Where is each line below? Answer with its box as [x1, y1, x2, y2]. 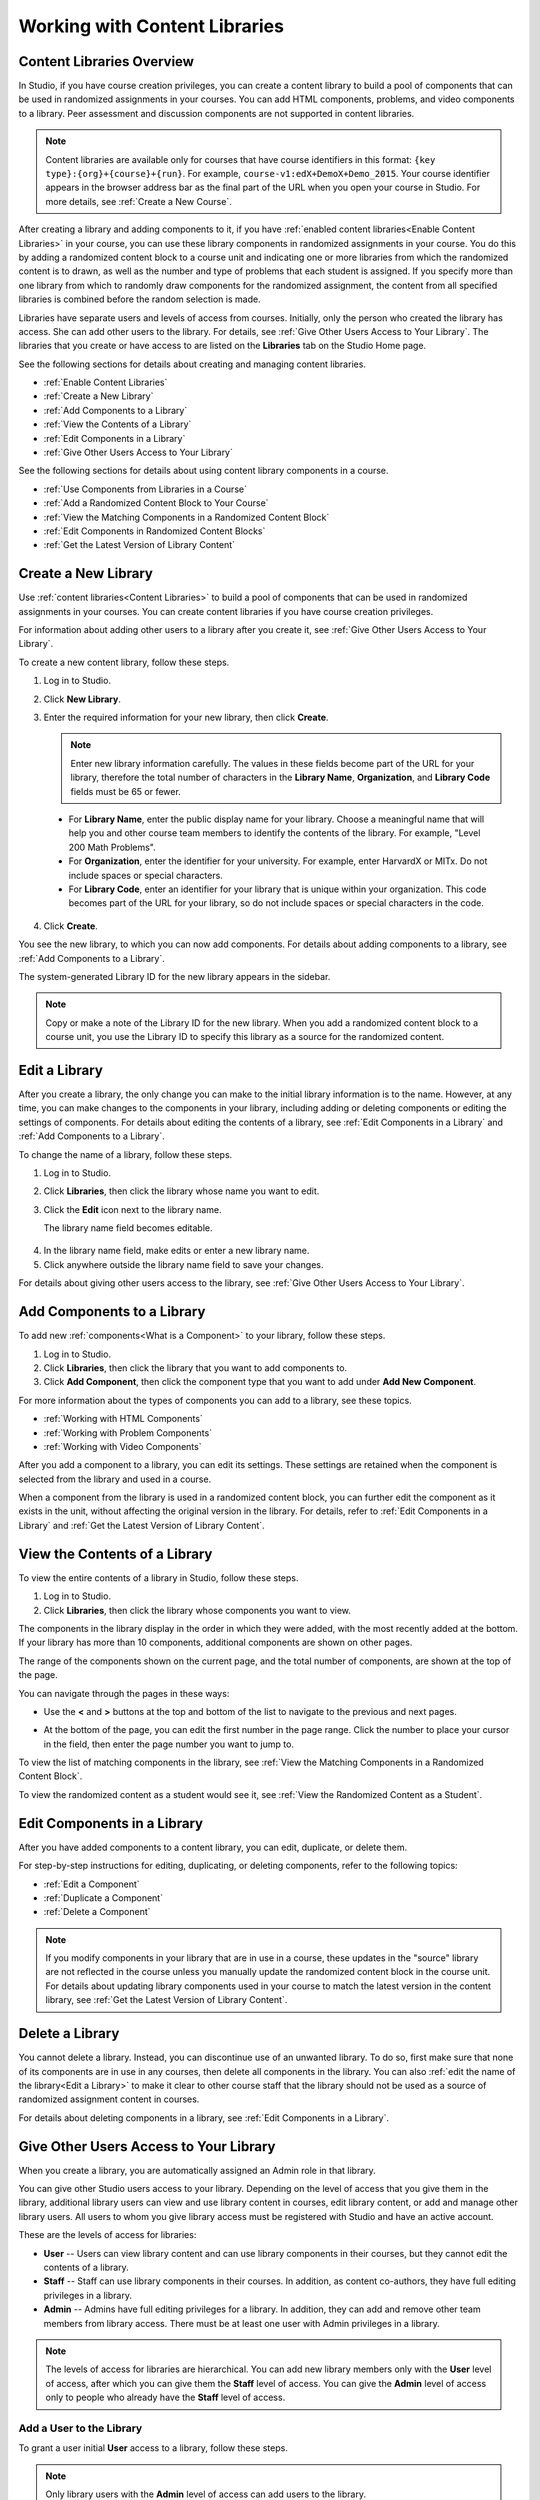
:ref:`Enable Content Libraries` [43, 376, 168, 389]
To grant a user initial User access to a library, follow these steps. [18, 2442, 289, 2454]
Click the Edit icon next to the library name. [43, 1203, 222, 1215]
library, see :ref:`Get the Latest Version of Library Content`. [45, 1994, 288, 2006]
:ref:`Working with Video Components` [43, 1440, 202, 1452]
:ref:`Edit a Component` [43, 1878, 140, 1890]
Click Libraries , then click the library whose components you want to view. [43, 1604, 352, 1616]
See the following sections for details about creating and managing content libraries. [18, 358, 367, 370]
